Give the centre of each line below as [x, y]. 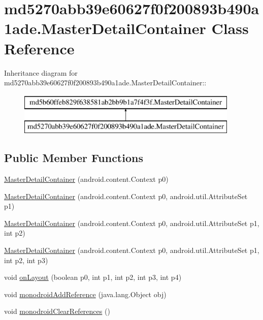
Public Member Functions [74, 158]
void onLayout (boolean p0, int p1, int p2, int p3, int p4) [93, 277]
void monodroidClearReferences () [57, 311]
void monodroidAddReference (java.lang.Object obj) [85, 294]
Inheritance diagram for [41, 72]
